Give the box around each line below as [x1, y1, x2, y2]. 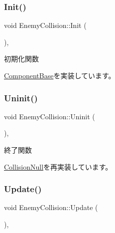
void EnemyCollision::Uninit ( [4, 111, 95, 121]
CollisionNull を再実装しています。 [4, 161, 113, 172]
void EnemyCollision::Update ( [4, 202, 98, 213]
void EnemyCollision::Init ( [4, 20, 87, 30]
